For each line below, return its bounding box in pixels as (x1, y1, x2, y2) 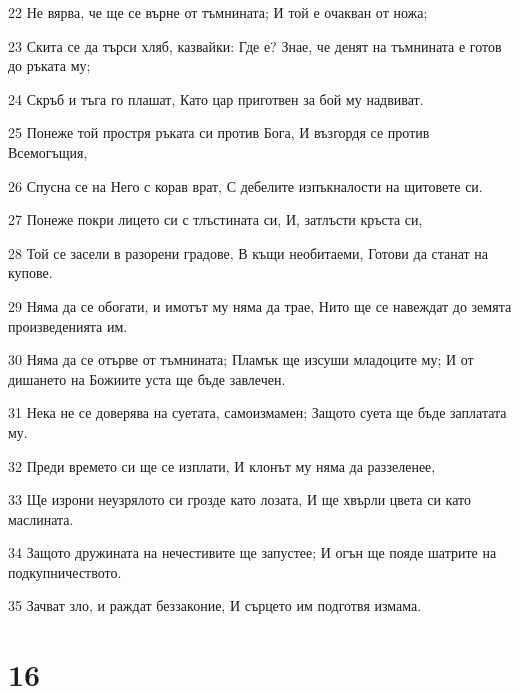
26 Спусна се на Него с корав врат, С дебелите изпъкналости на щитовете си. (8, 175, 483, 196)
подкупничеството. (8, 561, 122, 582)
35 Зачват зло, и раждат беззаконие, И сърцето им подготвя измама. (8, 595, 422, 616)
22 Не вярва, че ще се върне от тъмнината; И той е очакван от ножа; (8, 2, 428, 22)
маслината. (8, 508, 74, 529)
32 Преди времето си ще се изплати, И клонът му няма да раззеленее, (8, 455, 436, 476)
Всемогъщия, (8, 141, 88, 162)
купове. (8, 262, 53, 283)
